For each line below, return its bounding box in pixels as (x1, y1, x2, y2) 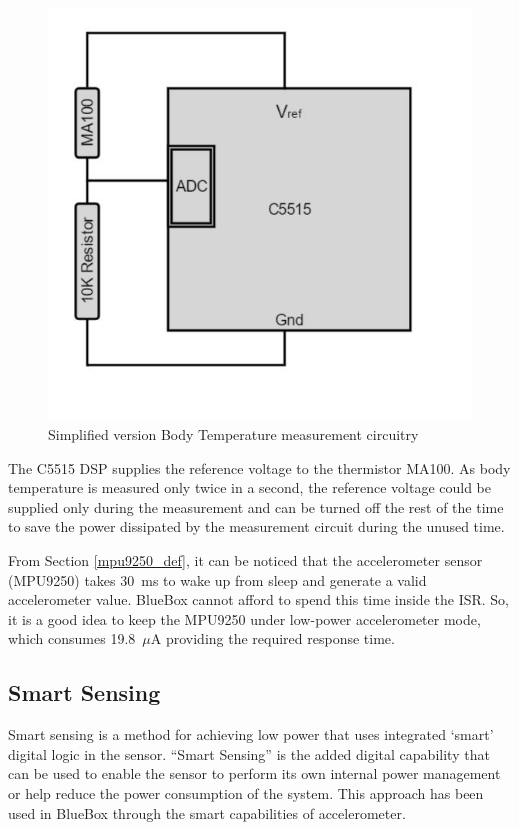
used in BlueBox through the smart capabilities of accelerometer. (8, 802, 406, 823)
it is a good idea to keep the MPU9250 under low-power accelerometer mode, (8, 608, 481, 629)
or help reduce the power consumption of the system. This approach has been (8, 782, 484, 803)
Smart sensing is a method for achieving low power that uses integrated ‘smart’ (8, 724, 494, 745)
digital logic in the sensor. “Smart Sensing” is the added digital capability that (8, 743, 490, 764)
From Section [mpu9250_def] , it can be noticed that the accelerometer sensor (8, 550, 483, 571)
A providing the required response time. (150, 628, 395, 649)
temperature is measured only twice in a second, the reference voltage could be (8, 477, 491, 498)
